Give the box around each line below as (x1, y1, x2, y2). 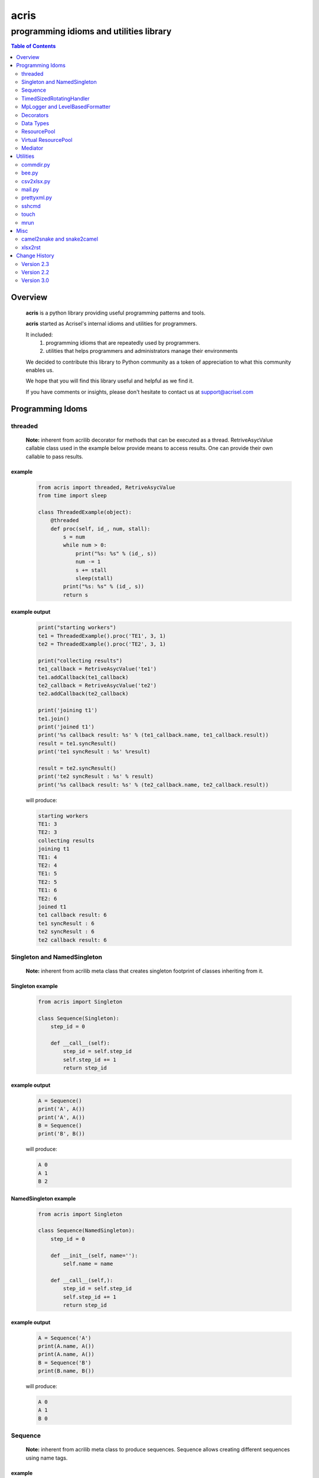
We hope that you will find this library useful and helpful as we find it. (25, 377, 194, 384)
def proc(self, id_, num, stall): (50, 525, 151, 532)
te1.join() (38, 715, 70, 722)
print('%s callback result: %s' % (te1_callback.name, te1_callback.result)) (38, 732, 269, 738)
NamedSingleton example (11, 1195, 76, 1202)
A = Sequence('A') (38, 1334, 92, 1341)
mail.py (21, 186, 40, 193)
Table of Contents (11, 43, 56, 50)
